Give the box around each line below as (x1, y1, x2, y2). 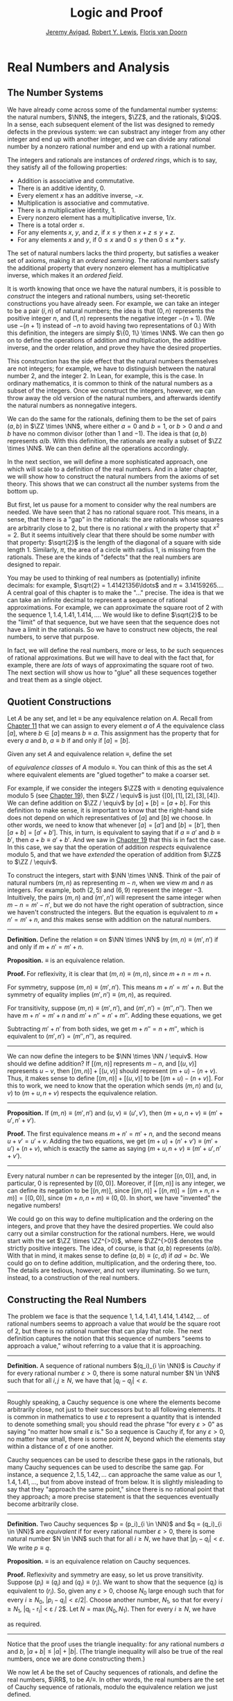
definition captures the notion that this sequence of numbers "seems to (7, 1334, 212, 1343)
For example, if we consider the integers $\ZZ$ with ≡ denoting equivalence (7, 784, 224, 792)
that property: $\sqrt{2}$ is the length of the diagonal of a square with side (7, 538, 221, 547)
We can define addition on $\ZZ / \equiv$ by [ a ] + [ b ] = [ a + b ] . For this (7, 799, 211, 807)
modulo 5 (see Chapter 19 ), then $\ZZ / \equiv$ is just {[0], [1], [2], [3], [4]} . (7, 792, 221, 800)
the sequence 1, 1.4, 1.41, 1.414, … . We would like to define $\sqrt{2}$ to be (7, 610, 218, 619)
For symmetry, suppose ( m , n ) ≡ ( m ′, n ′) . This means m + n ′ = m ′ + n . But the (7, 983, 224, 991)
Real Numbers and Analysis (7, 59, 170, 75)
